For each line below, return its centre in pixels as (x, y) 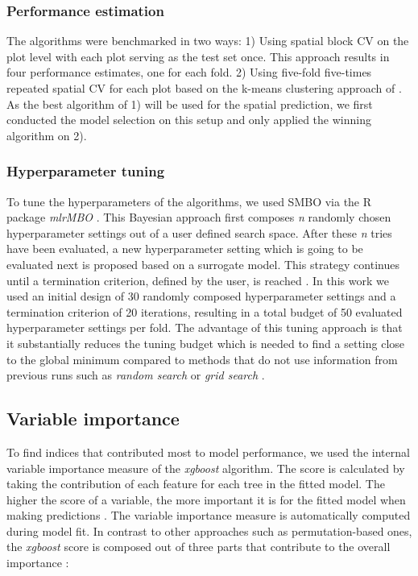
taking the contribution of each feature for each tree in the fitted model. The (196, 484)
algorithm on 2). (47, 135)
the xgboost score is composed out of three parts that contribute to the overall (199, 547)
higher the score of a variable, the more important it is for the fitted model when (206, 499)
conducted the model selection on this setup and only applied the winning (189, 120)
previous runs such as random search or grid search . (136, 375)
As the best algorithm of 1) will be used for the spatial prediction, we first (190, 104)
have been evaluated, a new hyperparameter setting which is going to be (185, 249)
